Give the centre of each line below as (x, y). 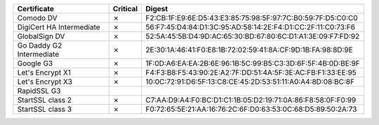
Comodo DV (37, 18)
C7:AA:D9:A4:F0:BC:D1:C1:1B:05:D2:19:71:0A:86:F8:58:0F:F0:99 (251, 100)
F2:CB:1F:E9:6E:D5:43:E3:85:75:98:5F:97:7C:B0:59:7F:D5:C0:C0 (252, 18)
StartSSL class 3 (45, 109)
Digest (157, 9)
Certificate (36, 9)
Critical (125, 9)
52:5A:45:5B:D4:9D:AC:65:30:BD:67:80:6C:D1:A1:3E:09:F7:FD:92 (253, 36)
